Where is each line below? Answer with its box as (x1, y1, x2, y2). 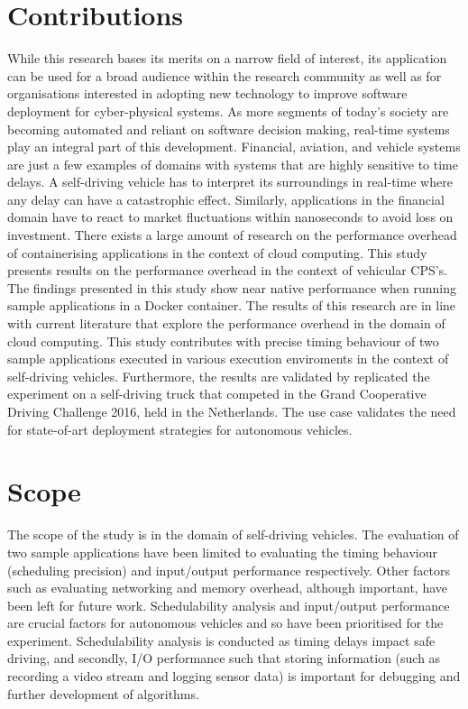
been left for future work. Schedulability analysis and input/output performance (7, 595, 450, 614)
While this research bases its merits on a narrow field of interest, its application (7, 49, 447, 68)
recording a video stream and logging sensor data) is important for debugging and (7, 667, 461, 686)
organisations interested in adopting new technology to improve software (7, 84, 408, 103)
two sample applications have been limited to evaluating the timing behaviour (7, 542, 437, 561)
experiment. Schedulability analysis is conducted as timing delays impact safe (7, 631, 436, 649)
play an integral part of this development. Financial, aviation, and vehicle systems (7, 137, 461, 156)
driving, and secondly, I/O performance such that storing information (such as (7, 649, 441, 668)
